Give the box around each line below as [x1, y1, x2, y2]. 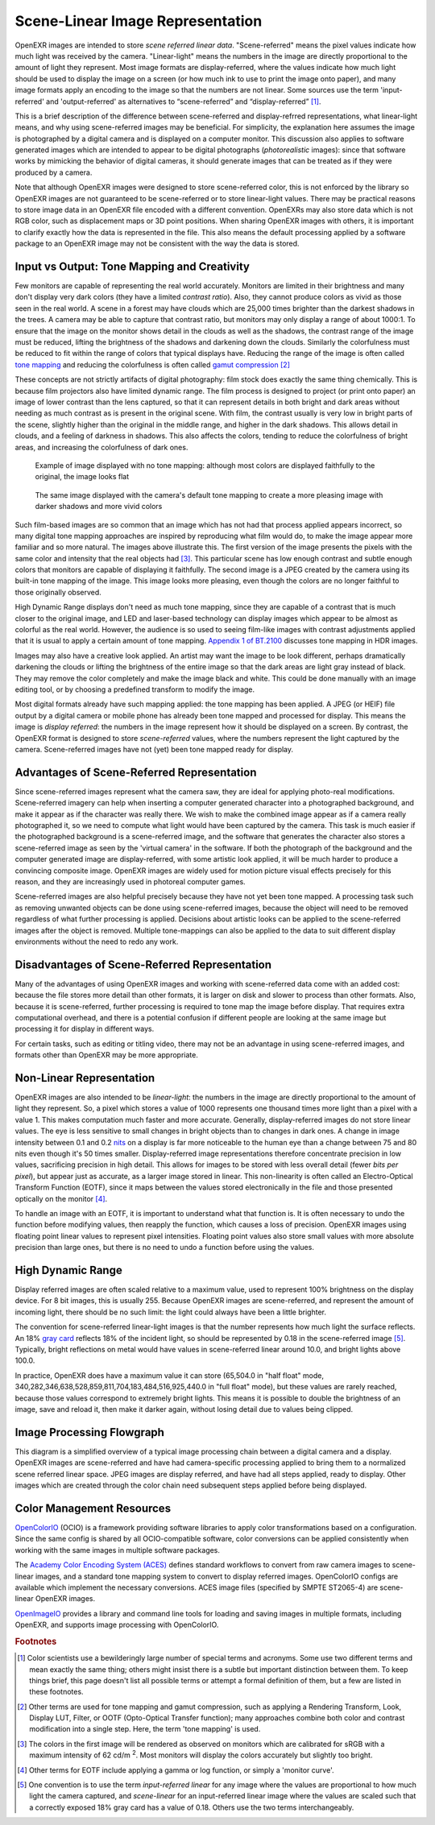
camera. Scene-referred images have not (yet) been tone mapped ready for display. [14, 744, 294, 754]
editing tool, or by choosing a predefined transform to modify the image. [14, 685, 255, 694]
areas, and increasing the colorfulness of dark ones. [14, 442, 188, 452]
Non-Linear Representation [14, 1071, 155, 1085]
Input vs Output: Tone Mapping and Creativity [14, 260, 250, 273]
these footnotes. [29, 1687, 84, 1697]
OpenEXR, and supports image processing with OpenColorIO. [14, 1620, 219, 1630]
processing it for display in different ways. [14, 1024, 155, 1034]
